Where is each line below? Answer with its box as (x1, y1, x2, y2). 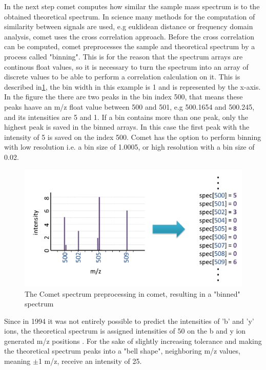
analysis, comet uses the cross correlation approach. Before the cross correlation (4, 31, 254, 42)
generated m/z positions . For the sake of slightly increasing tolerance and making (4, 335, 262, 346)
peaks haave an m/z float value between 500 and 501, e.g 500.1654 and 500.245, (4, 101, 255, 112)
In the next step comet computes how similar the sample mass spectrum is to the (4, 1, 260, 11)
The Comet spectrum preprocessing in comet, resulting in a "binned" (25, 288, 240, 299)
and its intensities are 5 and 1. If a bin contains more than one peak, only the (4, 111, 248, 122)
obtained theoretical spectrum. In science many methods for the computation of (4, 11, 255, 22)
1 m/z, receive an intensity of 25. (38, 356, 142, 366)
